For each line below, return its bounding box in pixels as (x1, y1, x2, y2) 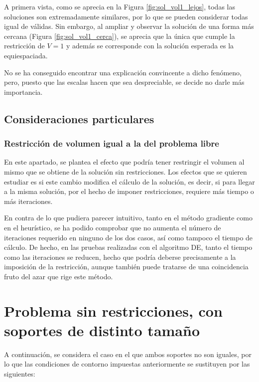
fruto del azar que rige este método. (4, 271, 113, 281)
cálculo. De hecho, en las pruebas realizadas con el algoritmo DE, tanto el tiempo (4, 242, 253, 252)
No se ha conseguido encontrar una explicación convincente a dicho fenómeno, (4, 67, 242, 77)
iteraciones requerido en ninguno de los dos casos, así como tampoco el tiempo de (4, 232, 253, 242)
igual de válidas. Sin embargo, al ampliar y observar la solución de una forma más (4, 21, 254, 31)
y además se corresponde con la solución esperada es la (66, 40, 234, 51)
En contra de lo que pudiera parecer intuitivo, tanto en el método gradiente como (4, 212, 253, 223)
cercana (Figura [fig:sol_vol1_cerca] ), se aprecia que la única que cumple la (4, 30, 235, 41)
